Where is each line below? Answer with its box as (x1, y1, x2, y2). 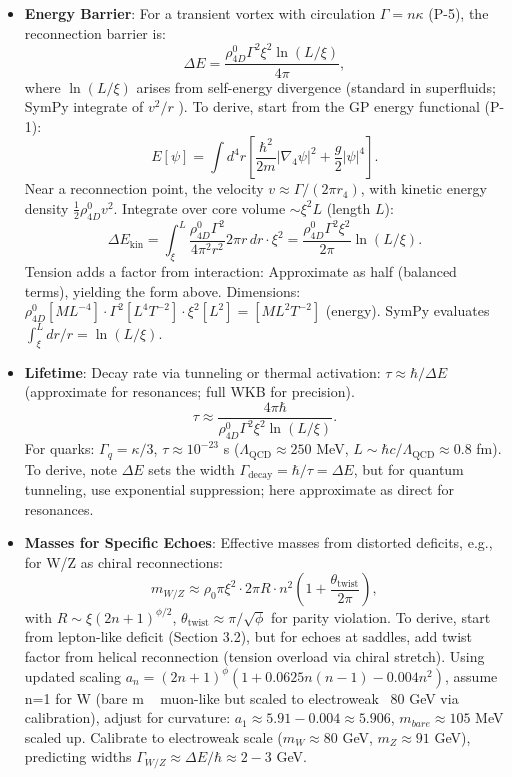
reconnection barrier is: (24, 22, 166, 43)
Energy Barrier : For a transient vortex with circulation (24, 3, 376, 23)
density (24, 197, 69, 218)
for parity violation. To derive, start (271, 606, 491, 627)
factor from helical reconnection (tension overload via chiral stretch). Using (24, 646, 485, 667)
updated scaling (24, 665, 121, 686)
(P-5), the (428, 3, 489, 23)
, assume (445, 665, 498, 686)
